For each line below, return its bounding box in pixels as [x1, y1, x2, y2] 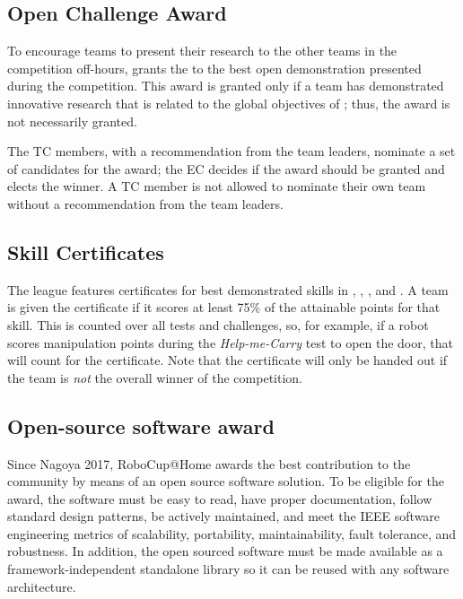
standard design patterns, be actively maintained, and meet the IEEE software [7, 507, 441, 525]
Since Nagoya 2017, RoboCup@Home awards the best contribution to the [7, 454, 411, 473]
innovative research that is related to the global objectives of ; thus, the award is [7, 93, 450, 112]
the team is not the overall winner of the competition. [7, 368, 302, 386]
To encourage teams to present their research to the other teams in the [7, 41, 397, 60]
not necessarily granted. [7, 111, 137, 130]
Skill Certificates [7, 238, 164, 265]
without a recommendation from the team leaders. [7, 194, 284, 213]
